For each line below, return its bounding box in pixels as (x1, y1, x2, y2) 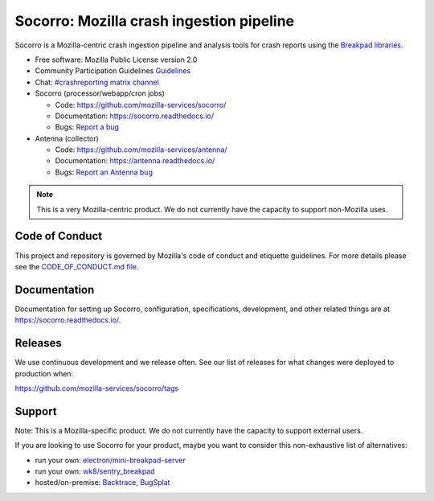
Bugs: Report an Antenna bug (55, 167, 153, 177)
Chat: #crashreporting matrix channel (35, 77, 160, 87)
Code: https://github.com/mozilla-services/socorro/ (55, 100, 227, 109)
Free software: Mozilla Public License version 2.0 (35, 55, 198, 64)
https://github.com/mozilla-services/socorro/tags (14, 383, 179, 393)
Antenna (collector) (35, 133, 100, 143)
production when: (14, 368, 74, 378)
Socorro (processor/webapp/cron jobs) (35, 88, 165, 98)
